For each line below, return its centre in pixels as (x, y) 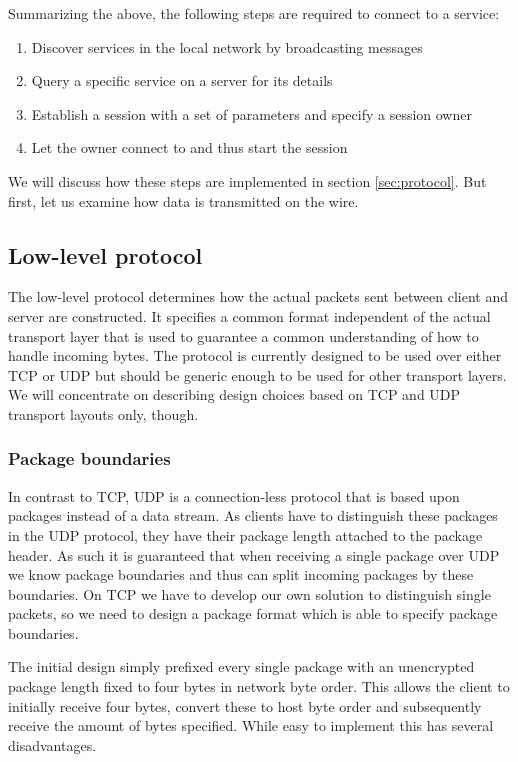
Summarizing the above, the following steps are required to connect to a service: (254, 13)
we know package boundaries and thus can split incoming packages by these (241, 574)
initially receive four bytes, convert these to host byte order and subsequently (245, 705)
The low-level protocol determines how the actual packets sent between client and (258, 296)
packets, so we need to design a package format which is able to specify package (253, 613)
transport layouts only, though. (103, 413)
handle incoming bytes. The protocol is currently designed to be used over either (255, 355)
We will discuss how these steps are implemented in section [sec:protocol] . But (247, 180)
